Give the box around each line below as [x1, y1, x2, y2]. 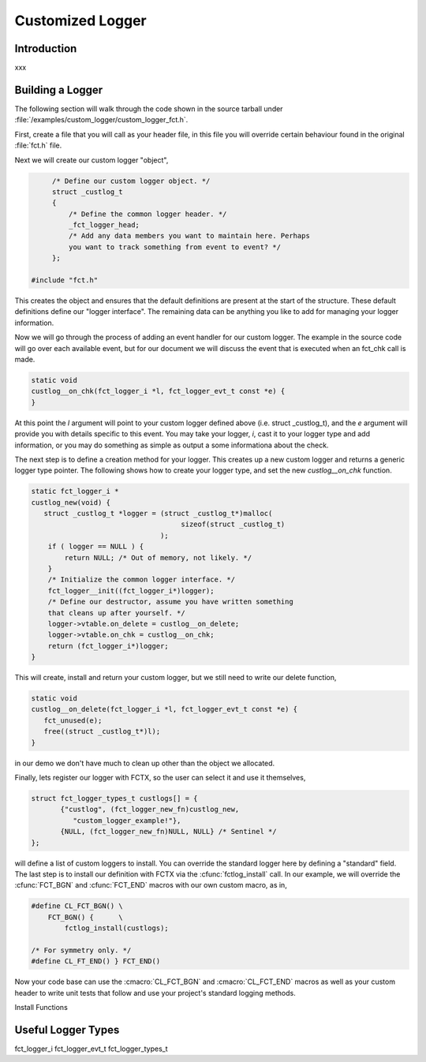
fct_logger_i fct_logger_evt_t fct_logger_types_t [14, 1044, 168, 1053]
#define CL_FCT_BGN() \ [31, 902, 124, 911]
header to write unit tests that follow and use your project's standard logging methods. [14, 988, 296, 997]
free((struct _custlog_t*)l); [43, 727, 161, 736]
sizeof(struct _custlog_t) [181, 520, 286, 529]
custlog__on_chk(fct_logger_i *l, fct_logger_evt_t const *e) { [31, 387, 286, 396]
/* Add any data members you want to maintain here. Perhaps [68, 231, 311, 241]
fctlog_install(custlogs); [64, 924, 169, 933]
